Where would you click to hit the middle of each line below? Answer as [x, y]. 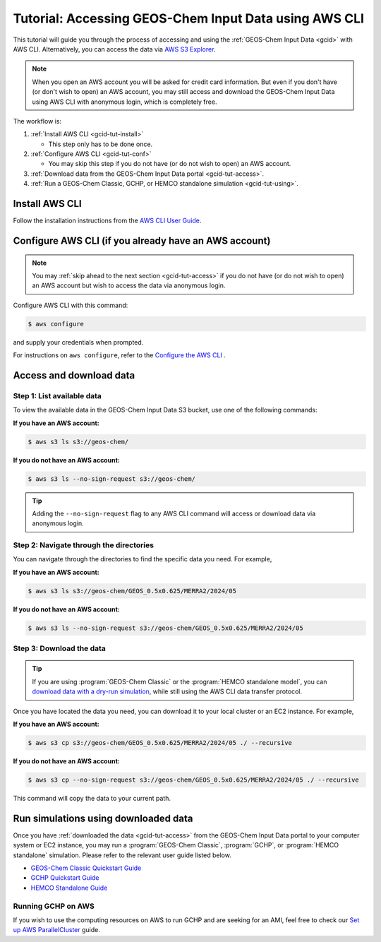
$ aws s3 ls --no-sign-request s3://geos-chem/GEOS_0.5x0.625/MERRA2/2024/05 [165, 628]
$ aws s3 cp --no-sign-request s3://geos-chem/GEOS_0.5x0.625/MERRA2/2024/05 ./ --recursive [193, 780]
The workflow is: [37, 121]
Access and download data [74, 375]
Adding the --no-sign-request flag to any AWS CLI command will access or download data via [174, 513]
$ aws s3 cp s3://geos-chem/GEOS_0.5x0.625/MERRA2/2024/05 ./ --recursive [160, 743]
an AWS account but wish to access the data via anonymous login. [129, 285]
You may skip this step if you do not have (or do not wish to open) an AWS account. [170, 164]
